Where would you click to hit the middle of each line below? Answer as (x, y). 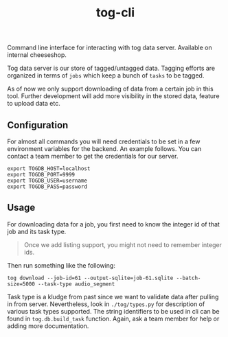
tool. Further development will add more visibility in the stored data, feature (113, 96)
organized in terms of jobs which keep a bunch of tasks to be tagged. (106, 75)
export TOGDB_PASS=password (47, 187)
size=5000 (21, 284)
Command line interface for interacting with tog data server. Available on (110, 48)
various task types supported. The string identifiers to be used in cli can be (113, 311)
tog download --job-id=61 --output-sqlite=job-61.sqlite (90, 278)
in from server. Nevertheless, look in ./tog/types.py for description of (106, 304)
